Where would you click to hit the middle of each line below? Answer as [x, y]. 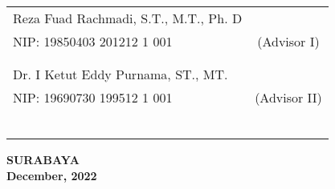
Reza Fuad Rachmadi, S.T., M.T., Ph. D [128, 18]
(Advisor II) [288, 97]
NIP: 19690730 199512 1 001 [93, 97]
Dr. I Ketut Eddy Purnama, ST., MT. [121, 74]
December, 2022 [52, 175]
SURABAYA [43, 159]
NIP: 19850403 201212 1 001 [93, 41]
